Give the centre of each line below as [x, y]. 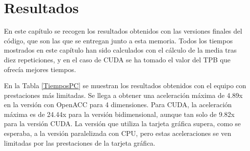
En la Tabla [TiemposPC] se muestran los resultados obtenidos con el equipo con [125, 85]
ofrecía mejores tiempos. [40, 69]
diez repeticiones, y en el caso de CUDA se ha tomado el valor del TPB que [117, 59]
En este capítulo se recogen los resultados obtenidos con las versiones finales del [123, 31]
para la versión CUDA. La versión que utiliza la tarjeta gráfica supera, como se [123, 123]
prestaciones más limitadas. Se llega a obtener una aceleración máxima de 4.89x [123, 95]
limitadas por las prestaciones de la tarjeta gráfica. [80, 142]
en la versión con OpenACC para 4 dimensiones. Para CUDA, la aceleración [118, 104]
